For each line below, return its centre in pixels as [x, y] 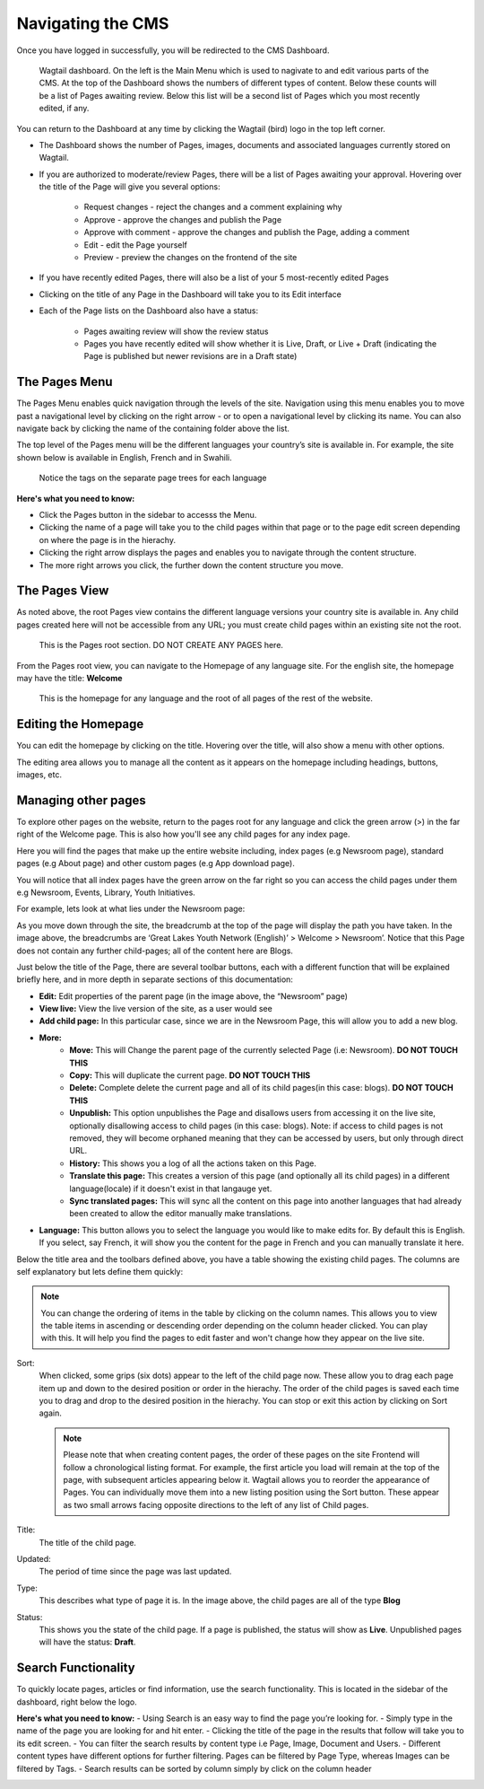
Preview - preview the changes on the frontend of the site [190, 258]
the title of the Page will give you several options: [130, 187]
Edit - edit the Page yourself [136, 245]
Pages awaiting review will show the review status [176, 331]
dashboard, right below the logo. [77, 1702]
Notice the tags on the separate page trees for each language [153, 478]
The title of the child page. [87, 1542]
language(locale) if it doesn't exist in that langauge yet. [171, 1188]
